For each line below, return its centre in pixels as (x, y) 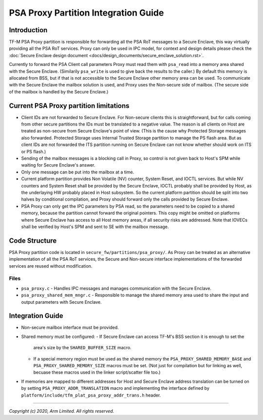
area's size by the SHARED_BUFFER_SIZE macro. (82, 348)
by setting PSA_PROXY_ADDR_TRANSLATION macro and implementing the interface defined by (115, 388)
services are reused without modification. (51, 266)
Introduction (28, 30)
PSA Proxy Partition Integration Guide (86, 13)
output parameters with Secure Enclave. (61, 302)
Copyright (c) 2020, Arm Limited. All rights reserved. (62, 411)
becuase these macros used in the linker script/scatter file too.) (97, 372)
